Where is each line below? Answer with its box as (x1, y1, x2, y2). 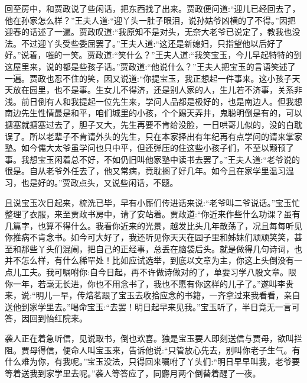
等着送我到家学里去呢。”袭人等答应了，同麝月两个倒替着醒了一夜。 (5, 366, 261, 379)
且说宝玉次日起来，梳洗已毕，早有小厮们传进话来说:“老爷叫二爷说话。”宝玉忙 (5, 196, 301, 208)
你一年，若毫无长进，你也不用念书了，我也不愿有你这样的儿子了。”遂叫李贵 (5, 277, 294, 289)
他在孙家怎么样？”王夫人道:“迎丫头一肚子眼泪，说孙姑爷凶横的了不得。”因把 (5, 14, 296, 26)
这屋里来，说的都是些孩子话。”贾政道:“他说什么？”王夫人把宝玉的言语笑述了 (5, 60, 296, 72)
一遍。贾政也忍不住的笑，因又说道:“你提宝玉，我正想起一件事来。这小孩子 (5, 72, 292, 84)
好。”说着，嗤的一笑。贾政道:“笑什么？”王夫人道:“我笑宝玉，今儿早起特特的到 (5, 49, 302, 61)
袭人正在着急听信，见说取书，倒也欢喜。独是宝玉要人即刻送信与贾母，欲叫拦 (5, 332, 302, 345)
